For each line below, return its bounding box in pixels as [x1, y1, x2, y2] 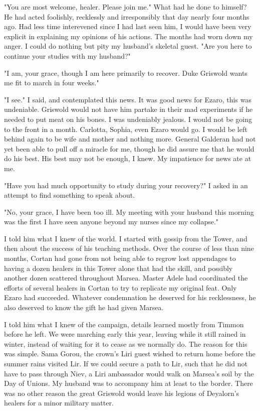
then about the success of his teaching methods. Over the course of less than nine [4, 243, 254, 253]
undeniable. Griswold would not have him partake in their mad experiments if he [4, 104, 253, 114]
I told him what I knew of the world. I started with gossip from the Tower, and [4, 233, 247, 243]
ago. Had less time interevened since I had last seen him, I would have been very [4, 21, 251, 32]
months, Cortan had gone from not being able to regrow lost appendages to [4, 253, 236, 263]
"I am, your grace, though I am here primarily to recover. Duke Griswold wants [4, 67, 247, 78]
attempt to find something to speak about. [4, 190, 135, 200]
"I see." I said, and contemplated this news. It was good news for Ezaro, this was [4, 94, 251, 104]
